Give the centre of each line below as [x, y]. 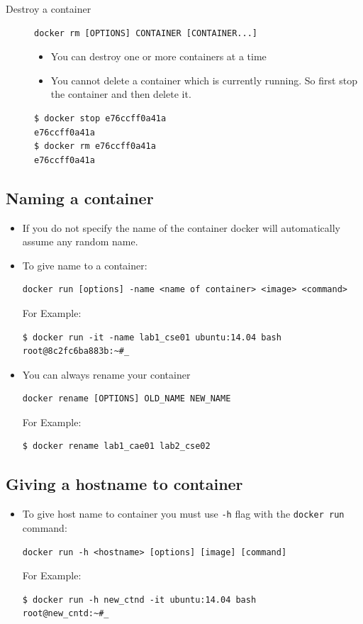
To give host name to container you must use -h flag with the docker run [183, 514]
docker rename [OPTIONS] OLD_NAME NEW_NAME [127, 399]
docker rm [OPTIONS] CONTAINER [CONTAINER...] [146, 33]
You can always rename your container [106, 374]
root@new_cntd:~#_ [66, 614]
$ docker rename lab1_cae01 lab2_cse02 [116, 446]
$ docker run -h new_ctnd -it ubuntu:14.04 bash [139, 600]
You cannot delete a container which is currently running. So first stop [204, 80]
